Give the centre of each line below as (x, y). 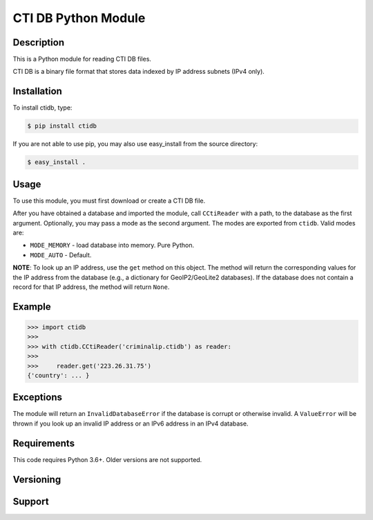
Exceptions (37, 398)
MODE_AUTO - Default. (61, 254)
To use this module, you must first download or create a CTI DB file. (109, 201)
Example (32, 307)
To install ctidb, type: (42, 108)
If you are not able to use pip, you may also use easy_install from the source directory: (135, 144)
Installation (37, 91)
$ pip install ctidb (62, 126)
